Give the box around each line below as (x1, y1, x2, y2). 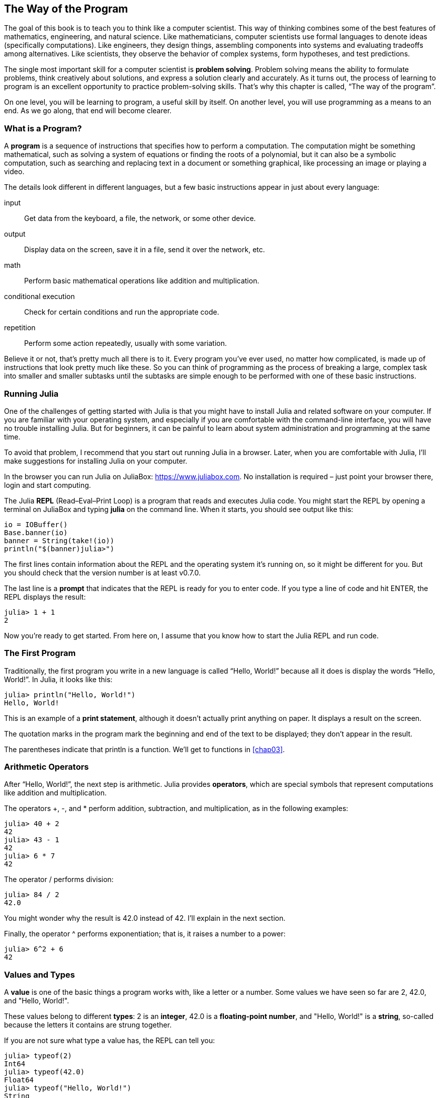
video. (4, 167, 25, 176)
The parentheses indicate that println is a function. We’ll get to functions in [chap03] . (4, 745, 285, 754)
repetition (4, 323, 36, 332)
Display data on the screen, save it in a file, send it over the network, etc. (24, 245, 265, 254)
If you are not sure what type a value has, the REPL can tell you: (4, 1036, 215, 1045)
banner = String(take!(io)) (4, 536, 115, 545)
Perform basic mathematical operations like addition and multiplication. (24, 276, 259, 285)
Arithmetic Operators (4, 762, 89, 772)
